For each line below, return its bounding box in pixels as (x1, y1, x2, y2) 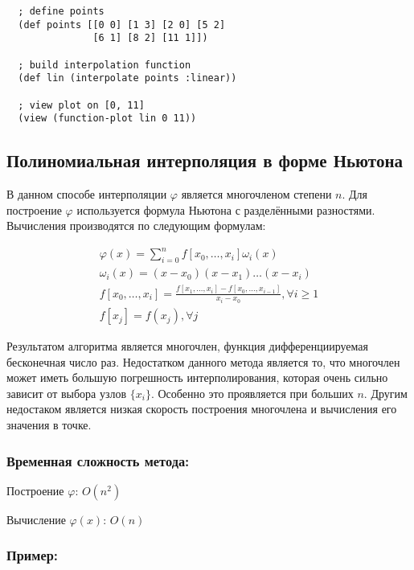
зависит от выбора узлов (6, 384, 127, 401)
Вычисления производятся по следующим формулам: (6, 217, 266, 234)
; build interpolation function (18, 59, 191, 71)
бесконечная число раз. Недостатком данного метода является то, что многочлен (6, 353, 400, 370)
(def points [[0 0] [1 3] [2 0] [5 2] (18, 18, 226, 31)
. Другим (363, 384, 408, 401)
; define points (18, 6, 105, 17)
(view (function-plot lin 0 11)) (18, 113, 197, 125)
